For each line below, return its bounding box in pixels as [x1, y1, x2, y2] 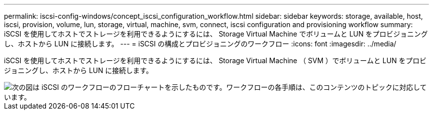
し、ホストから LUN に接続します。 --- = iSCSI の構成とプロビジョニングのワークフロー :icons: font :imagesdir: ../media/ [4, 39, 396, 48]
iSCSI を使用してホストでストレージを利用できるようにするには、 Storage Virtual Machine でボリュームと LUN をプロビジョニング [4, 30, 428, 38]
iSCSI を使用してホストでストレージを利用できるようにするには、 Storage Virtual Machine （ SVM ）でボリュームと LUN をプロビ [4, 56, 427, 65]
